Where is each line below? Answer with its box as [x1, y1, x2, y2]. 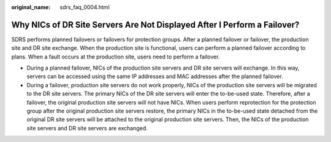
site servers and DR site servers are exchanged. [26, 124, 148, 132]
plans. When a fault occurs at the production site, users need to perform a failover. [11, 53, 220, 60]
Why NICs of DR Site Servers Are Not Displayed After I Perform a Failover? [11, 19, 300, 30]
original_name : [11, 4, 51, 10]
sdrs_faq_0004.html [59, 4, 110, 10]
